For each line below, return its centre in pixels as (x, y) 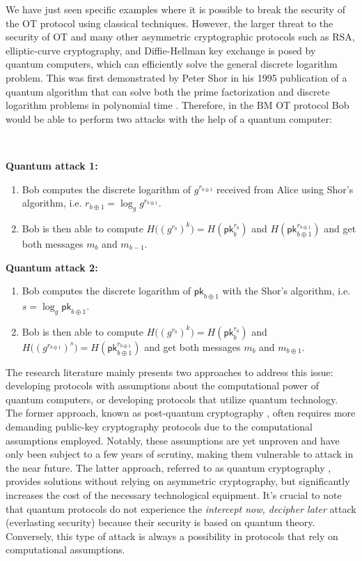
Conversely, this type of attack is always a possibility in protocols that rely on (172, 536)
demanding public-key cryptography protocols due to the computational (159, 427)
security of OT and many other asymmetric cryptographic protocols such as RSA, (180, 37)
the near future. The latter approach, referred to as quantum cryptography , (168, 467)
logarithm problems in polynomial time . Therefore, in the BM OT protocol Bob (178, 105)
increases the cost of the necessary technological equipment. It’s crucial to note (174, 495)
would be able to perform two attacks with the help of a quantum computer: (169, 118)
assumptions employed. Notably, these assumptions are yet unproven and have (173, 440)
